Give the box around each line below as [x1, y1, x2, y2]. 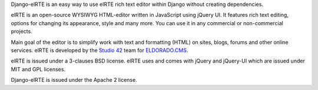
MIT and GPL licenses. [11, 65, 66, 72]
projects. [11, 28, 32, 35]
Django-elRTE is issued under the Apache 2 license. [11, 77, 138, 84]
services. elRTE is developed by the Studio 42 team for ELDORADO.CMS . [11, 47, 188, 54]
